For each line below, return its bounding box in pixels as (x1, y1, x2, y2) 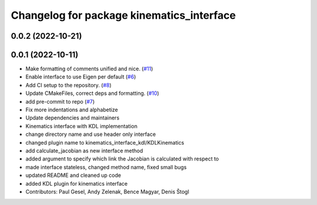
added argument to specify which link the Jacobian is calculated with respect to (25, 155, 220, 162)
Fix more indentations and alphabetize (25, 106, 119, 114)
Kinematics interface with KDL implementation (25, 122, 138, 129)
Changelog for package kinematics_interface (11, 9, 236, 22)
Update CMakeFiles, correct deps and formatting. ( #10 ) (25, 90, 160, 97)
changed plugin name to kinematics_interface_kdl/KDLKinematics (25, 139, 184, 146)
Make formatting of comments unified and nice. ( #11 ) (25, 65, 153, 73)
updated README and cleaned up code (25, 172, 122, 179)
